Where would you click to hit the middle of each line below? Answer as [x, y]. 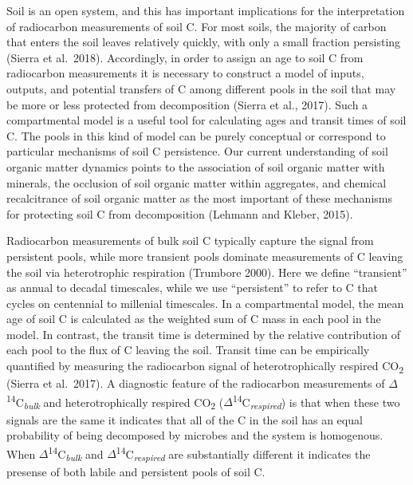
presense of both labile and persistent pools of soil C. [136, 471]
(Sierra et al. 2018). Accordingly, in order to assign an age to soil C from [185, 57]
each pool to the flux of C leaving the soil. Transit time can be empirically [188, 350]
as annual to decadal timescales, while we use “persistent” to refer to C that [193, 288]
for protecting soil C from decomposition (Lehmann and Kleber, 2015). [180, 213]
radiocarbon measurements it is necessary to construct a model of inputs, [185, 73]
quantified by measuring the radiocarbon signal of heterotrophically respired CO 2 [205, 367]
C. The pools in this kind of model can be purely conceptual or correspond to [196, 135]
